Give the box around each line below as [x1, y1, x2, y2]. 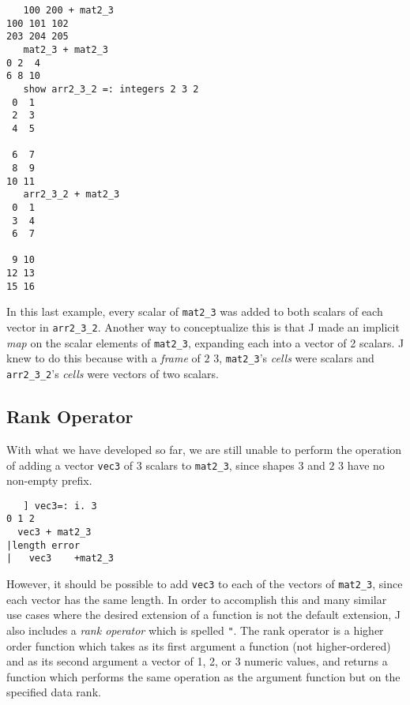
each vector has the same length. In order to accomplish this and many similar [6, 591, 387, 607]
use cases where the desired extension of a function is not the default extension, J [6, 606, 401, 623]
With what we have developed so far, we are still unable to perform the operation [6, 441, 402, 457]
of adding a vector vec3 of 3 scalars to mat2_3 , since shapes [6, 456, 295, 473]
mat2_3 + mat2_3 [23, 43, 108, 55]
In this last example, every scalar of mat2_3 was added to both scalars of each [6, 303, 383, 320]
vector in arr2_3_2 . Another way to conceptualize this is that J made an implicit [6, 319, 400, 336]
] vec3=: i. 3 [23, 500, 97, 512]
